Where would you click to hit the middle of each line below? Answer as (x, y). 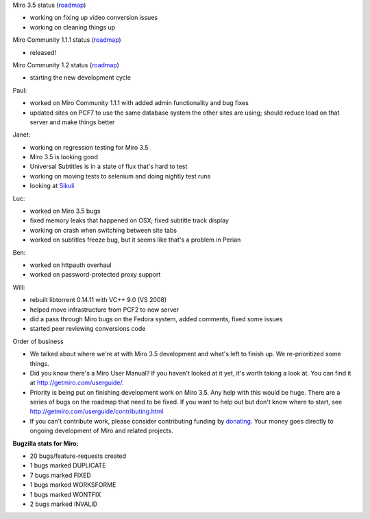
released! (43, 52)
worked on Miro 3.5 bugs (65, 211)
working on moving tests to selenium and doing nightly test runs (120, 176)
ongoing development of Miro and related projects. (102, 431)
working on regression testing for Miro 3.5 (89, 147)
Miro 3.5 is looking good (64, 157)
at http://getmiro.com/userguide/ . (77, 383)
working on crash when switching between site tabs (103, 230)
